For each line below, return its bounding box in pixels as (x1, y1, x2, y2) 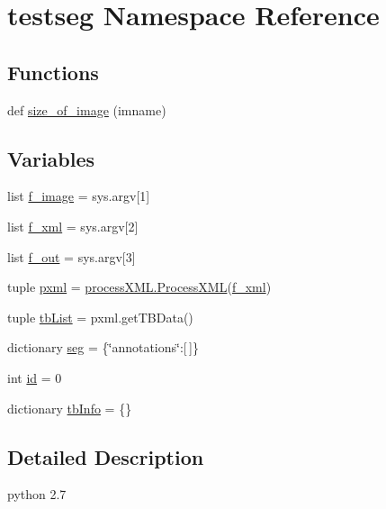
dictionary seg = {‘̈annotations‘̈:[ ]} (7, 338, 199, 357)
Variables (7, 144, 95, 172)
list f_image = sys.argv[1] (7, 186, 150, 205)
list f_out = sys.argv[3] (7, 247, 136, 266)
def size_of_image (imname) (7, 100, 166, 119)
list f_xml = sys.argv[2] (7, 216, 139, 235)
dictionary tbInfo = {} (7, 398, 132, 417)
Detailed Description (7, 442, 204, 470)
